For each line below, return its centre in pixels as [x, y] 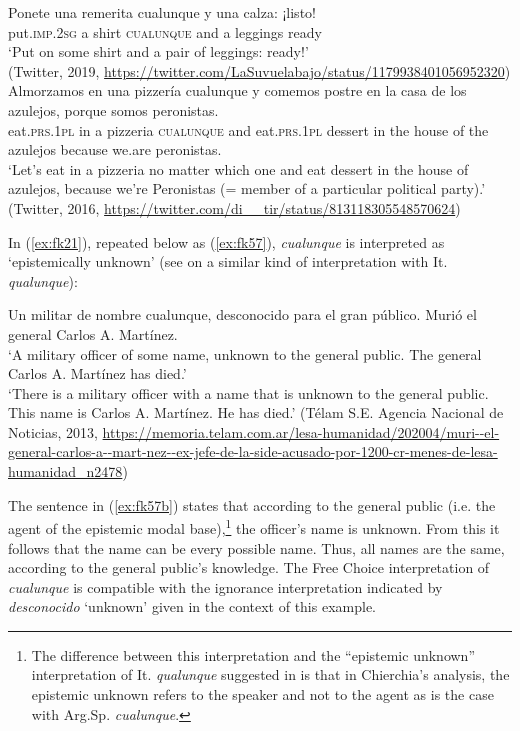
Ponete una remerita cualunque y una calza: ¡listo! [162, 12]
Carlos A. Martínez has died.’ [97, 373]
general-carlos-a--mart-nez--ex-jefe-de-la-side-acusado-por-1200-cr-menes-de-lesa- [253, 451]
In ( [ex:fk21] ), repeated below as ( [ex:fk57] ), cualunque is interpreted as [226, 241]
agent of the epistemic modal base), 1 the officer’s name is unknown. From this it [254, 526]
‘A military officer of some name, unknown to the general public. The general [245, 353]
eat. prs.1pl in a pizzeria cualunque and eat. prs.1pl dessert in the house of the [248, 129]
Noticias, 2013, [53, 431]
